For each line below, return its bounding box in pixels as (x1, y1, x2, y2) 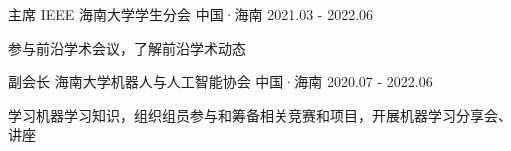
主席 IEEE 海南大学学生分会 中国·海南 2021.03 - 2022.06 (8, 4, 374, 24)
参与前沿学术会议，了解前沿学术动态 (8, 37, 246, 58)
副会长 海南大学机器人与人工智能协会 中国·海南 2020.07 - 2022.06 (8, 71, 433, 92)
